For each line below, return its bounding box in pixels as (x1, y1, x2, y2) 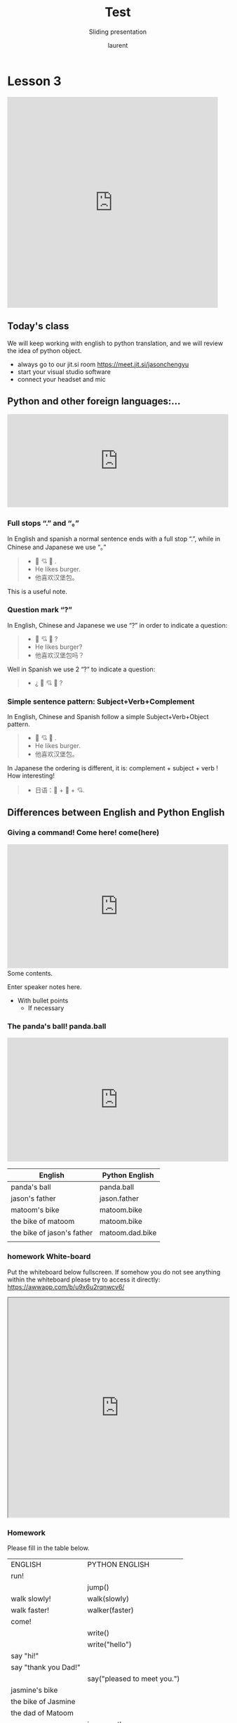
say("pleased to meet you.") (87, 1674, 180, 1684)
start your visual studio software (17, 367, 111, 376)
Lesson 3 (7, 73, 62, 89)
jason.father (99, 1194, 139, 1203)
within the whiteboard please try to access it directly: (7, 1275, 161, 1284)
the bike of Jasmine (11, 1697, 76, 1706)
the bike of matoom (11, 1217, 75, 1227)
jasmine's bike (11, 1685, 58, 1695)
